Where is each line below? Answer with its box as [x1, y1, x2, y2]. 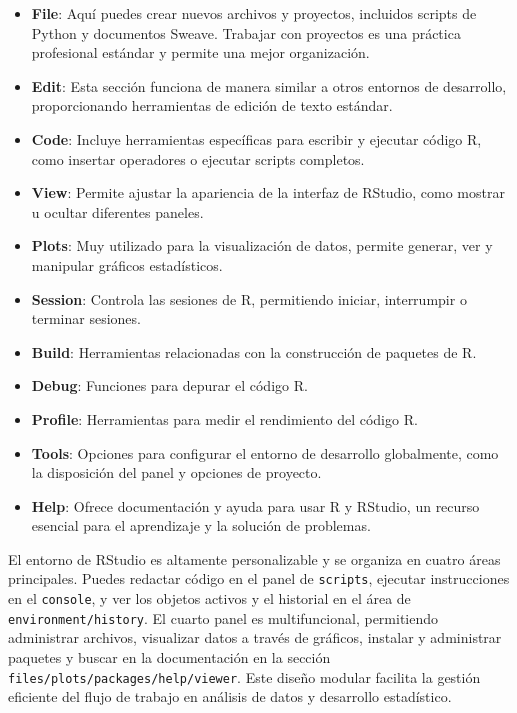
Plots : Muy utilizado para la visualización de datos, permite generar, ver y [31, 235, 493, 256]
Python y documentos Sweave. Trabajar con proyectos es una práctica [31, 22, 461, 43]
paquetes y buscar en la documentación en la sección [8, 647, 331, 668]
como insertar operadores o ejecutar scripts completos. [31, 148, 365, 169]
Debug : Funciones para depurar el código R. [31, 375, 308, 396]
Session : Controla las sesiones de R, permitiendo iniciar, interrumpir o [31, 288, 467, 309]
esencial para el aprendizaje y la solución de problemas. [31, 515, 371, 536]
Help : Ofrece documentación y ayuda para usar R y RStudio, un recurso [31, 495, 480, 516]
